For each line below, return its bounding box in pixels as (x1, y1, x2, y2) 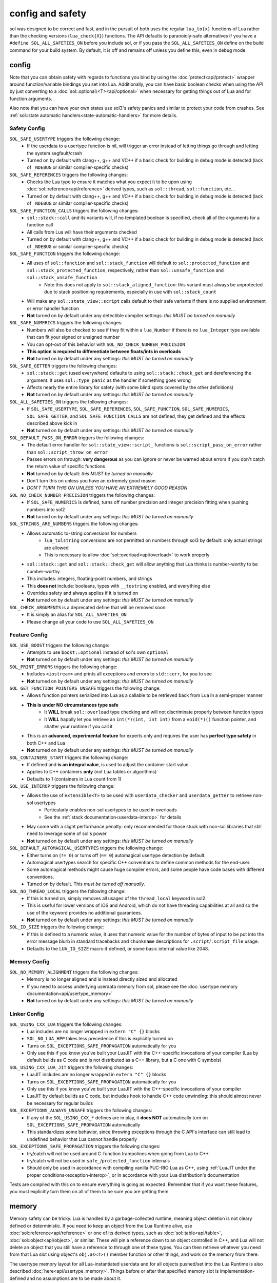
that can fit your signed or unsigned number (27, 334, 120, 340)
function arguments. (9, 95, 52, 102)
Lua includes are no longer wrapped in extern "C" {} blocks (27, 1028, 160, 1034)
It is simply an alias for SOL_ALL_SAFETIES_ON (27, 611, 127, 618)
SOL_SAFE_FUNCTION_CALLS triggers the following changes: (9, 207, 139, 213)
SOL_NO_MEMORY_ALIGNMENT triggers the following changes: (9, 969, 139, 975)
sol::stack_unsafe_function (27, 275, 97, 281)
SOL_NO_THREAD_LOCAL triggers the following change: (9, 888, 126, 894)
